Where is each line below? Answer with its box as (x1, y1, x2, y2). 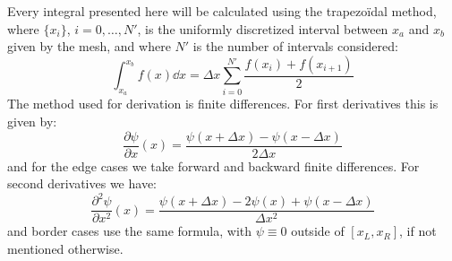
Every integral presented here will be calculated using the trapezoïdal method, (7, 2, 437, 20)
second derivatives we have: (7, 174, 157, 193)
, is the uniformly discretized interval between (137, 19, 388, 38)
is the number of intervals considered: (192, 37, 398, 56)
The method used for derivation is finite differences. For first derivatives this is (7, 94, 439, 113)
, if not (398, 222, 437, 240)
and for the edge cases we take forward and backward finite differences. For (7, 156, 420, 175)
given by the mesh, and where (7, 37, 171, 56)
